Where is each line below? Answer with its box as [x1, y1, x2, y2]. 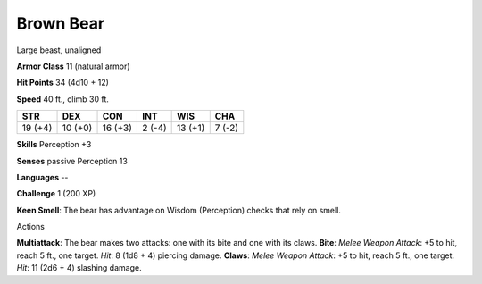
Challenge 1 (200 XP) [16, 188, 96, 199]
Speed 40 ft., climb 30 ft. [16, 94, 109, 104]
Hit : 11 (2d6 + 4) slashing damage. [16, 263, 142, 273]
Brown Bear [16, 13, 105, 33]
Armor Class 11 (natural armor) [16, 61, 130, 71]
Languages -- [16, 171, 69, 182]
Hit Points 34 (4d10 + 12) [16, 77, 109, 88]
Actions [16, 221, 45, 232]
